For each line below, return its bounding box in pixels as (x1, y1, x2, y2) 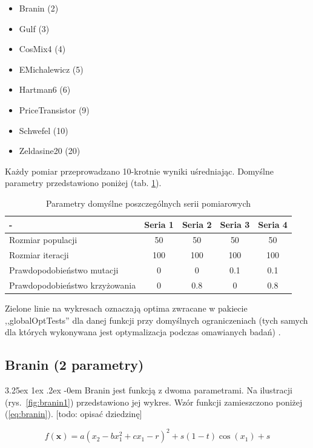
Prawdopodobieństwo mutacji (9, 264, 119, 276)
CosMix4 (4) (19, 42, 66, 55)
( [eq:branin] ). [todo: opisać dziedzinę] (5, 407, 142, 420)
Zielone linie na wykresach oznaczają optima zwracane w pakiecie (5, 302, 248, 314)
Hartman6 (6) (19, 83, 71, 96)
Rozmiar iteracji (9, 249, 69, 261)
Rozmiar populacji (9, 233, 77, 246)
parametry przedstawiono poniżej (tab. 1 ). (5, 176, 162, 189)
